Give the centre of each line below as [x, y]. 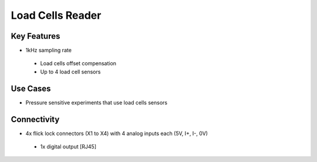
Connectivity [35, 119]
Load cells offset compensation [78, 63]
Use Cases [31, 88]
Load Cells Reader [56, 15]
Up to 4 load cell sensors [70, 72]
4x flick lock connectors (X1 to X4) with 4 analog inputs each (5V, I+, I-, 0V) [117, 133]
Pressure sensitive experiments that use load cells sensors [96, 102]
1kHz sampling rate [48, 50]
